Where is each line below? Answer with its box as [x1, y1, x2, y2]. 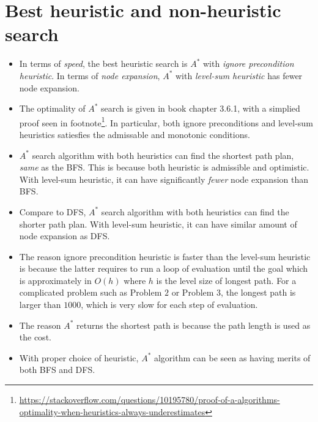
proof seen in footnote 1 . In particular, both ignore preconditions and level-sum [19, 114, 313, 129]
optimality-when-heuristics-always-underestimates [19, 405, 205, 418]
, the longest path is [221, 286, 296, 299]
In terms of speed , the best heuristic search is [19, 57, 188, 70]
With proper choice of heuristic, [19, 351, 139, 364]
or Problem [171, 286, 214, 299]
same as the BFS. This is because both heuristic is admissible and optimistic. [19, 161, 309, 174]
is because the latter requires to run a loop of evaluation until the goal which [19, 262, 308, 275]
